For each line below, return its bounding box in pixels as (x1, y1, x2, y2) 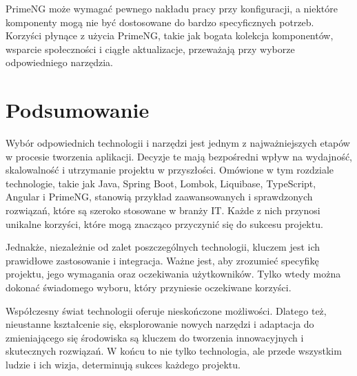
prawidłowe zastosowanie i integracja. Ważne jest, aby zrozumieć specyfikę (6, 253, 319, 267)
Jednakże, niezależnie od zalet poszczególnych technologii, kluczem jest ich (6, 240, 320, 254)
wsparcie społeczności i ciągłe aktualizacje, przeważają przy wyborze (6, 41, 295, 56)
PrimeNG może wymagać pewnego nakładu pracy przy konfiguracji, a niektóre (6, 1, 338, 15)
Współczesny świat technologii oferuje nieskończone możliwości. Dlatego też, (6, 303, 327, 317)
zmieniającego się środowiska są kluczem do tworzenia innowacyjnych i (6, 330, 304, 344)
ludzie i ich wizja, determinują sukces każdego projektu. (6, 357, 241, 371)
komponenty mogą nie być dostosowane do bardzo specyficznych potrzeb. (6, 14, 314, 29)
